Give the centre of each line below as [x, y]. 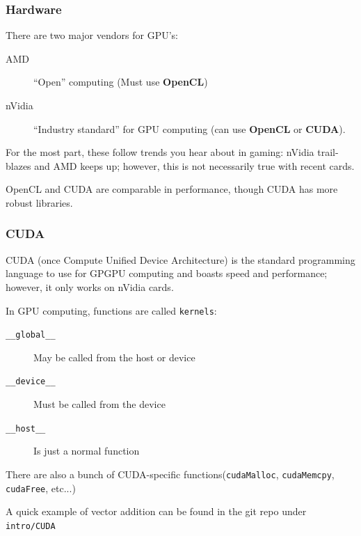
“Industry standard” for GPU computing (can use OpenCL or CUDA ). [190, 128]
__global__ [31, 335]
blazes [18, 165]
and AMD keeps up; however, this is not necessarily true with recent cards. [194, 165]
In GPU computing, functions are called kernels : [111, 310]
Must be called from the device [99, 404]
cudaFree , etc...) [41, 488]
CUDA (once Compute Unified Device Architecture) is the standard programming [180, 259]
